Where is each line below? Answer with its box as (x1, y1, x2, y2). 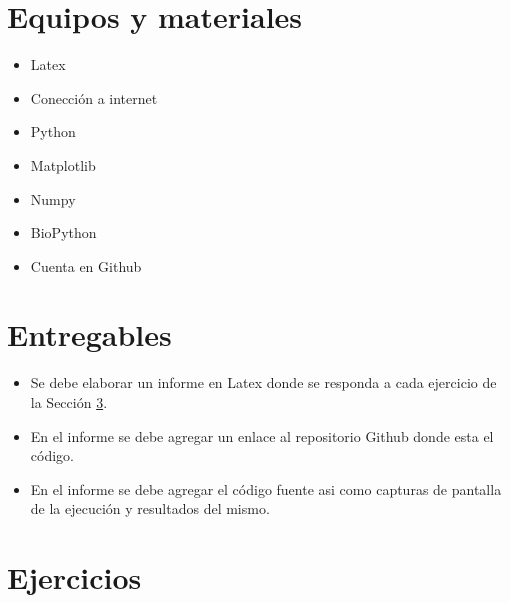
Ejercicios (7, 557, 142, 598)
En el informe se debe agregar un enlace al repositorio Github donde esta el (30, 425, 494, 446)
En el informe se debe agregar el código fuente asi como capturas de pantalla (30, 478, 502, 499)
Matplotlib (30, 154, 96, 175)
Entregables (7, 314, 172, 355)
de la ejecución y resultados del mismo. (30, 498, 270, 519)
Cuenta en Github (30, 255, 142, 276)
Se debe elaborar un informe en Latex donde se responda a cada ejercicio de (30, 372, 497, 393)
